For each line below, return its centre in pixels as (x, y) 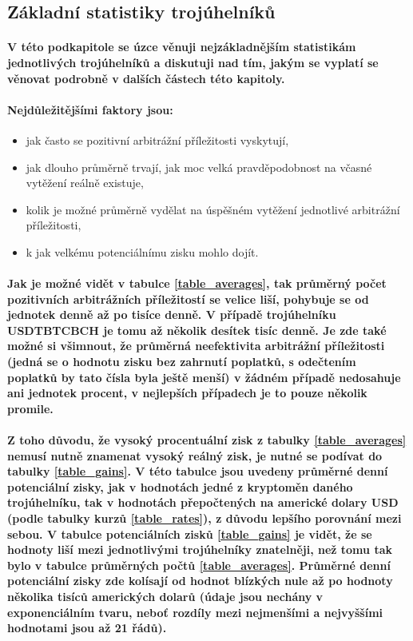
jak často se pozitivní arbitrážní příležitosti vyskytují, (157, 139)
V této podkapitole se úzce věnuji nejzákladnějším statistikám (182, 47)
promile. (30, 408)
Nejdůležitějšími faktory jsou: (90, 109)
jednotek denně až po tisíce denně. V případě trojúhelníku (172, 315)
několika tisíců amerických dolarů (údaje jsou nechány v (165, 596)
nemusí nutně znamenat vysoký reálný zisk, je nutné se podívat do (195, 455)
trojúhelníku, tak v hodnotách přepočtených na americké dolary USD (203, 502)
